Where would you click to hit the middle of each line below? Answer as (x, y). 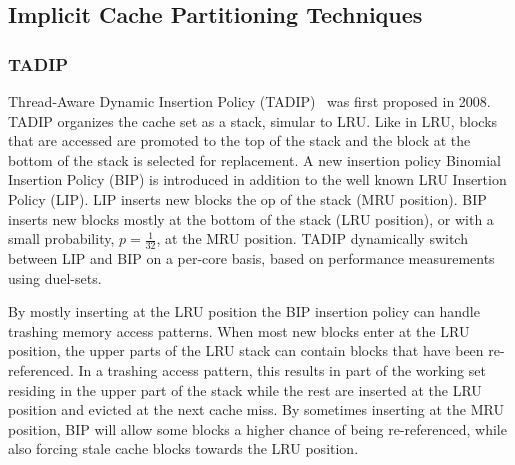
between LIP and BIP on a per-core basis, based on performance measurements (251, 257)
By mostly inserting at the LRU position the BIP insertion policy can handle (244, 311)
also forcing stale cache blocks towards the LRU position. (183, 448)
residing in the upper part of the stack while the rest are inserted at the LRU (245, 389)
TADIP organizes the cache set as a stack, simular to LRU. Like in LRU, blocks (253, 120)
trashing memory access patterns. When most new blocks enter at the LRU (239, 330)
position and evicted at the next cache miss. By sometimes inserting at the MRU (256, 409)
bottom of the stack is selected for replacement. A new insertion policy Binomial (254, 159)
